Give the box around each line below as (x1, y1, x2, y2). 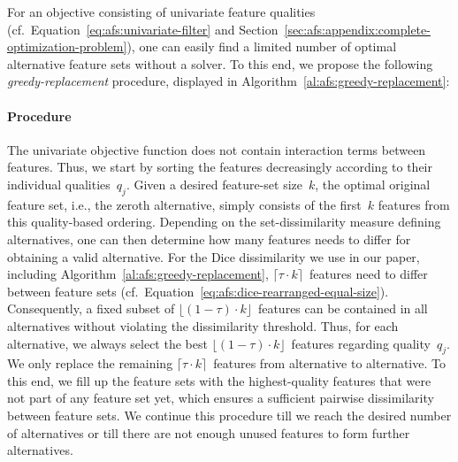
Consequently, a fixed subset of (7, 299, 175, 318)
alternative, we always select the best (7, 334, 208, 352)
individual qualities (7, 174, 111, 193)
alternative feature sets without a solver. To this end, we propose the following (7, 54, 433, 73)
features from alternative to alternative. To (213, 354, 446, 373)
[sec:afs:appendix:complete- (284, 19, 431, 38)
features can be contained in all (257, 299, 428, 318)
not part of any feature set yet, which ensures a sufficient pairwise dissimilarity (7, 389, 434, 407)
